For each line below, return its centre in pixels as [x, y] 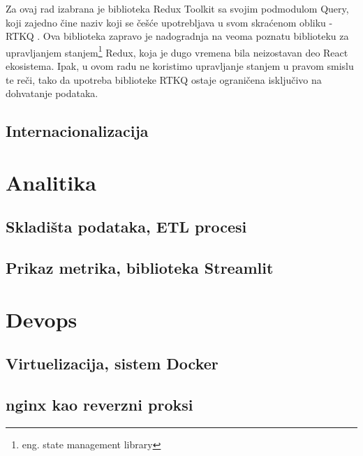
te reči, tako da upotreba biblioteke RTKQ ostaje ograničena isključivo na [164, 79]
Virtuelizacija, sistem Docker [112, 363]
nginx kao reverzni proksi [99, 405]
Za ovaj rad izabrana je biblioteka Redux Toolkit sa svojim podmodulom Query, [177, 8]
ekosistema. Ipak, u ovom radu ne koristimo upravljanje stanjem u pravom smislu [180, 66]
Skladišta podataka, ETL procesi [126, 227]
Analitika [51, 182]
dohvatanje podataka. [52, 93]
